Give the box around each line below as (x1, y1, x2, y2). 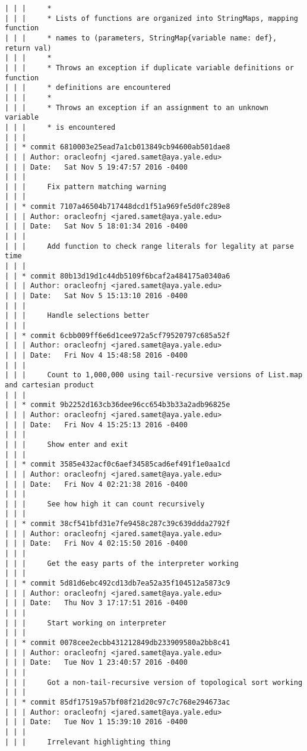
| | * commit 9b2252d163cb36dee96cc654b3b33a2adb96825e (5, 400, 230, 409)
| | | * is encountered (5, 123, 116, 132)
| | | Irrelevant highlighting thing (5, 737, 171, 746)
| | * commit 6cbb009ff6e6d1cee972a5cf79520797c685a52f (5, 331, 230, 340)
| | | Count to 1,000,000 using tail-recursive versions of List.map (5, 371, 303, 380)
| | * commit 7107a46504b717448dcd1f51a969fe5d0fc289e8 (5, 202, 230, 211)
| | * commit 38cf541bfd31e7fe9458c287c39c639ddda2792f (5, 520, 230, 528)
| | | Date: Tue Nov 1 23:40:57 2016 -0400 (5, 658, 188, 667)
